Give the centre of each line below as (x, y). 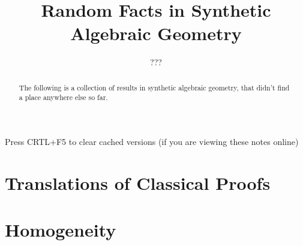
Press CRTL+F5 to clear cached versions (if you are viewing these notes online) (152, 142)
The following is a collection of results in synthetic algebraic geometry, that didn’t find (154, 87)
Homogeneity (61, 230)
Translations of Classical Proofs (138, 182)
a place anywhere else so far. (63, 97)
